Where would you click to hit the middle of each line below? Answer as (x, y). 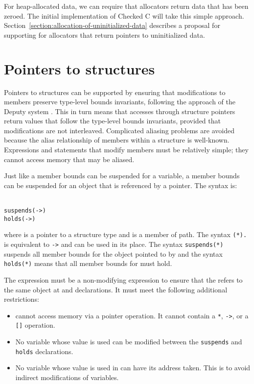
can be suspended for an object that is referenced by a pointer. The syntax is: (121, 185)
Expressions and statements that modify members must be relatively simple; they (126, 150)
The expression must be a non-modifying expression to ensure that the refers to (123, 279)
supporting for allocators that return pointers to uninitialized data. (104, 35)
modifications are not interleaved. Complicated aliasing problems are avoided (119, 130)
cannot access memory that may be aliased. (69, 159)
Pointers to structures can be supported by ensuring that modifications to (115, 92)
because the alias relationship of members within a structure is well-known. (117, 140)
